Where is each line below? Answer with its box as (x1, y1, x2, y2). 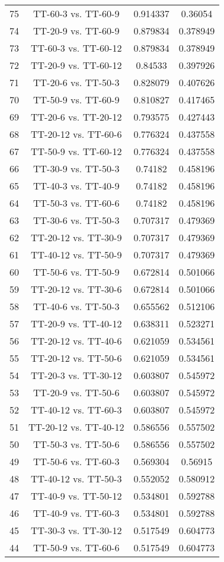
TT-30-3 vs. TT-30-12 (31, 523, 122, 537)
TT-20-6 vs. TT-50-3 (33, 75, 120, 89)
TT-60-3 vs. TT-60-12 (31, 41, 122, 55)
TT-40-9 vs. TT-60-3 (33, 506, 120, 520)
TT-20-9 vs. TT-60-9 (33, 24, 120, 37)
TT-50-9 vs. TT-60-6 (33, 541, 120, 554)
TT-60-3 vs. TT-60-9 (33, 7, 120, 20)
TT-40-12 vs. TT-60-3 (31, 403, 122, 416)
